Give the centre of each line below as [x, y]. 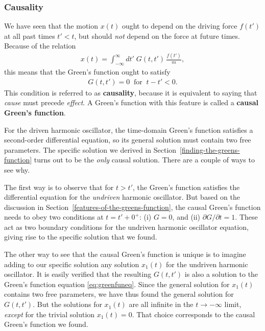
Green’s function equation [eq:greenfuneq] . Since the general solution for [117, 284]
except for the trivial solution [50, 314]
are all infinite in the [161, 304]
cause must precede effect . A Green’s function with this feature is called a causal [131, 102]
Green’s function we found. [46, 324]
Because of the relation [40, 46]
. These [246, 217]
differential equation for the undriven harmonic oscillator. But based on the [122, 197]
